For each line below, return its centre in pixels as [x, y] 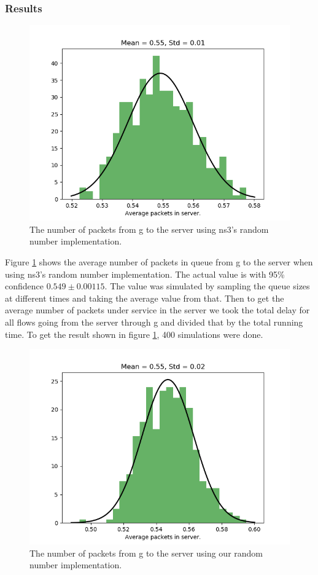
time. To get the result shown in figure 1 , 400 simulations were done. [134, 334]
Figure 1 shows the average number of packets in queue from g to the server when [159, 262]
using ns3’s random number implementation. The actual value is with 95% [145, 274]
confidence [24, 286]
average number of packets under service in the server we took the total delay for [157, 310]
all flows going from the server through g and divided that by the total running [154, 322]
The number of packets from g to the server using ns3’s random [149, 229]
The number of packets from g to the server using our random [146, 553]
